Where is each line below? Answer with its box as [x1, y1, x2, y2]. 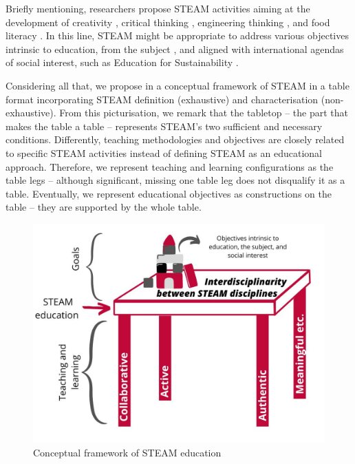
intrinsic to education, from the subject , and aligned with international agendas [6, 41, 344, 56]
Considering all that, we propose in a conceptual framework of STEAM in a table [6, 78, 349, 92]
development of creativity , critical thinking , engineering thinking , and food [6, 14, 330, 29]
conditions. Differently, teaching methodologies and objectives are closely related [6, 132, 345, 147]
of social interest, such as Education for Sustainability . [6, 55, 239, 70]
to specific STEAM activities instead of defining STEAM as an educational [6, 145, 322, 160]
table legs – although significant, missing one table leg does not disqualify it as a [6, 173, 345, 187]
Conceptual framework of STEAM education [33, 445, 222, 459]
